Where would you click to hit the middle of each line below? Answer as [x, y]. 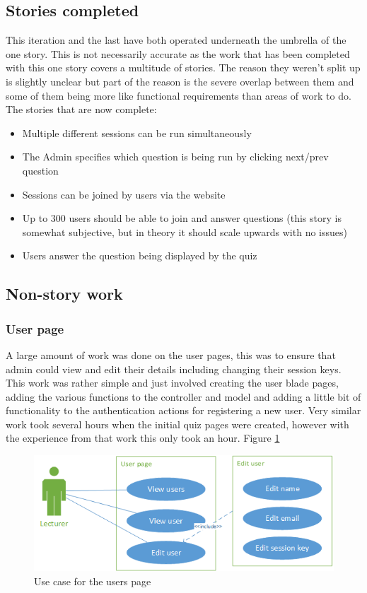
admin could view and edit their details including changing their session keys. [174, 369]
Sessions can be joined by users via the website [124, 194]
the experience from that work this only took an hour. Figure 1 [143, 438]
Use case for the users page [93, 581]
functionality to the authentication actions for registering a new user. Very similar [183, 410]
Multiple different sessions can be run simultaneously [137, 133]
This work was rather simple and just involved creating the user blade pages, [172, 383]
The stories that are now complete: [81, 109]
